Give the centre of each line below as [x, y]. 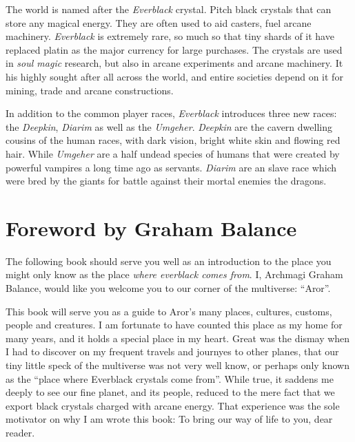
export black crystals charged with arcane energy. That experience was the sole [173, 405]
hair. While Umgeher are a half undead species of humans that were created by [173, 153]
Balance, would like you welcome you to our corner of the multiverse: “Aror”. [168, 288]
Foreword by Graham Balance [151, 228]
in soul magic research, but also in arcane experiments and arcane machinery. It [174, 63]
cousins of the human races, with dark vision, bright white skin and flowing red [173, 140]
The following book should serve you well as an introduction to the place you [169, 261]
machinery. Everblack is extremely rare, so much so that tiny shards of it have [170, 36]
